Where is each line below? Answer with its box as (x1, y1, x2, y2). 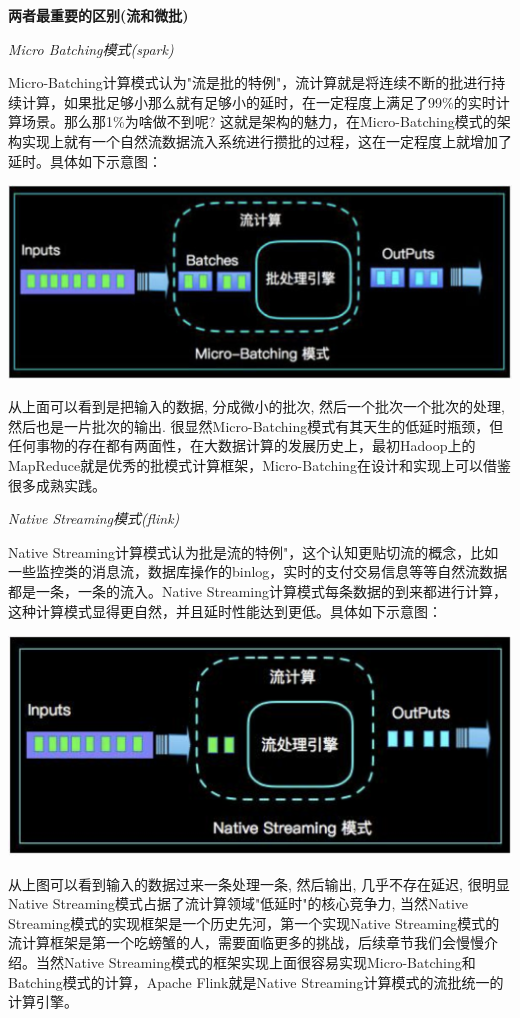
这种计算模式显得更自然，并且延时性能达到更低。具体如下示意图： (8, 600, 442, 621)
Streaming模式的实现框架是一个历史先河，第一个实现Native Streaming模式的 (8, 912, 500, 933)
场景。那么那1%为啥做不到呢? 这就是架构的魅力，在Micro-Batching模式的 (21, 111, 497, 132)
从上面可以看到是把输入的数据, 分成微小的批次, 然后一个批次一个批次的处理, (8, 396, 505, 417)
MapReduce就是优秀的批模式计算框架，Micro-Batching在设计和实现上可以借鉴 (8, 454, 511, 475)
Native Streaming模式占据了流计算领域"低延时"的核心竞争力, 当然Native (8, 893, 469, 914)
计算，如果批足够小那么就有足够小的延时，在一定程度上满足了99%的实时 (21, 91, 496, 112)
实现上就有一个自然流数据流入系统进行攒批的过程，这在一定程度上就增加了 (21, 130, 512, 151)
